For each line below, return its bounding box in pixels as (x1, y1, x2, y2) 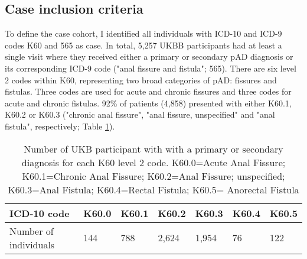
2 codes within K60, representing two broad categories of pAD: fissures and (5, 73, 277, 86)
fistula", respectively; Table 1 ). (5, 119, 115, 132)
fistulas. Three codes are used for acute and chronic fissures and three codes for (5, 85, 292, 98)
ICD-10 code (9, 206, 70, 220)
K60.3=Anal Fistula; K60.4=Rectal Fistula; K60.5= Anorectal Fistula (8, 182, 299, 196)
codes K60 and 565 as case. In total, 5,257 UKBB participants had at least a (5, 38, 282, 51)
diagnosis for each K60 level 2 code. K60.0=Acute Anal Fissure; (21, 155, 286, 169)
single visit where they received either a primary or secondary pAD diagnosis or (5, 50, 293, 63)
